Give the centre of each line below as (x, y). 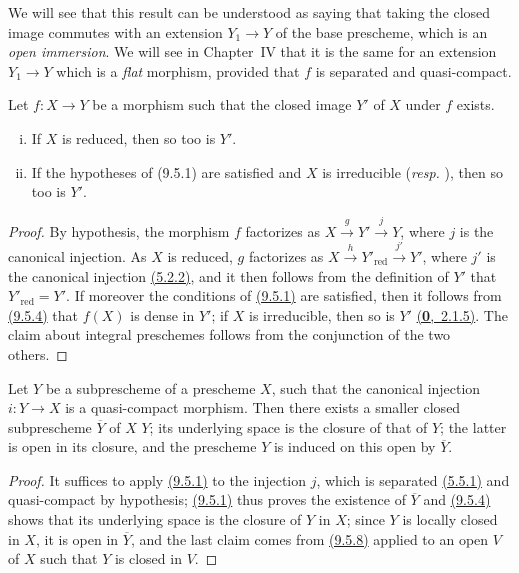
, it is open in (77, 538)
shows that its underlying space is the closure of (155, 519)
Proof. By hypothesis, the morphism (119, 230)
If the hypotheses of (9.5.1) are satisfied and (166, 171)
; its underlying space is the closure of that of (288, 426)
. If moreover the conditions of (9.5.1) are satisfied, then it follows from (284, 295)
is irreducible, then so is (322, 314)
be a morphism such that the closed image (222, 104)
